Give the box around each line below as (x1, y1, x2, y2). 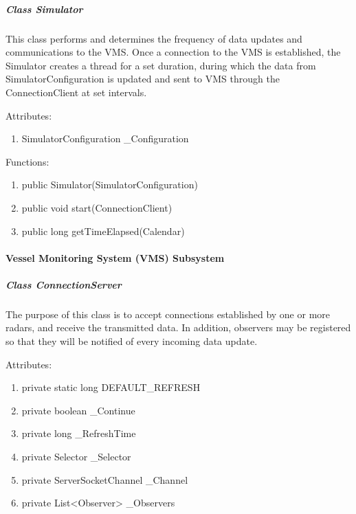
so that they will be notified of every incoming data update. (5, 334, 258, 348)
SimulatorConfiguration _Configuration (21, 131, 189, 146)
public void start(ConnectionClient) (21, 200, 173, 214)
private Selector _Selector (21, 449, 131, 463)
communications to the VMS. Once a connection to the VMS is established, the (5, 45, 341, 59)
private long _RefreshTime (21, 426, 136, 440)
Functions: (5, 154, 49, 168)
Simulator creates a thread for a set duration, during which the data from (5, 58, 316, 72)
